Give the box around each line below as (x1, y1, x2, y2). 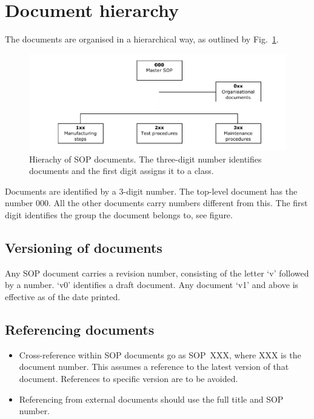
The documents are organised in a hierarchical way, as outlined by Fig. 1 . (5, 33, 279, 45)
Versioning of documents (5, 238, 162, 256)
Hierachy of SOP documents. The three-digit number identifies (29, 152, 262, 165)
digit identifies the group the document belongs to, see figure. (5, 208, 233, 221)
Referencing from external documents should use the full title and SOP (19, 392, 284, 405)
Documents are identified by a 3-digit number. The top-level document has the (5, 184, 298, 197)
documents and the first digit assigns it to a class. (29, 164, 214, 177)
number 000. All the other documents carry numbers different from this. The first (5, 196, 308, 209)
